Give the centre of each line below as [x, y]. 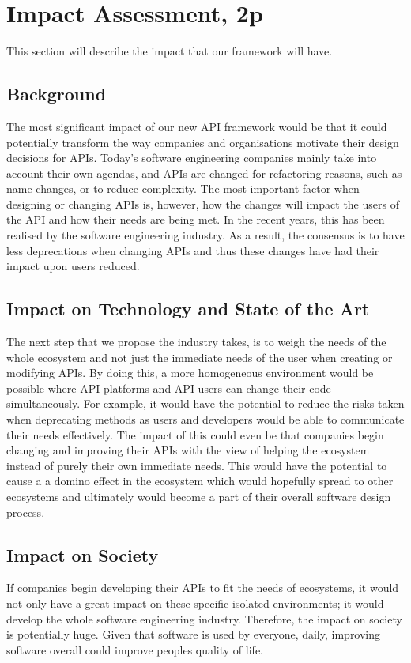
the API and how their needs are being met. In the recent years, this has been [196, 219]
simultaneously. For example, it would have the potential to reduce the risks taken [205, 403]
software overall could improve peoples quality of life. [135, 649]
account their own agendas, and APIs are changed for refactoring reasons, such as [204, 173]
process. [26, 512]
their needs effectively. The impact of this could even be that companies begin [195, 434]
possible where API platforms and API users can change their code [169, 388]
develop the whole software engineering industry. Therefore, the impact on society [204, 618]
